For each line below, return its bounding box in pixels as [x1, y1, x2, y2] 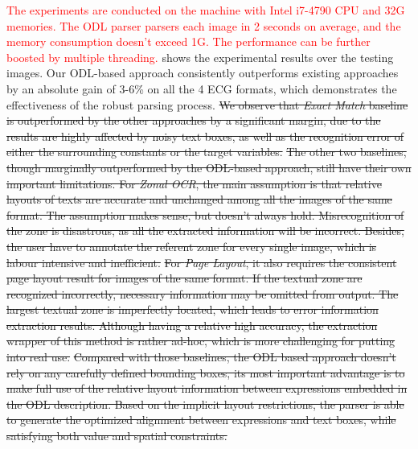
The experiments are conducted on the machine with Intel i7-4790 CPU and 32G [6, 2, 405, 18]
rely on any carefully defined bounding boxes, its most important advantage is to [6, 364, 405, 381]
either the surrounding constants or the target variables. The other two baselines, [6, 143, 407, 160]
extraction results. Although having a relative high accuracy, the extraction [6, 316, 378, 333]
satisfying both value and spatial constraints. [6, 427, 227, 444]
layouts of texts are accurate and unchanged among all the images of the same [6, 191, 392, 208]
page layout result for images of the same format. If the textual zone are [6, 270, 363, 286]
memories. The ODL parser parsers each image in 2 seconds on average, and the [6, 17, 401, 34]
